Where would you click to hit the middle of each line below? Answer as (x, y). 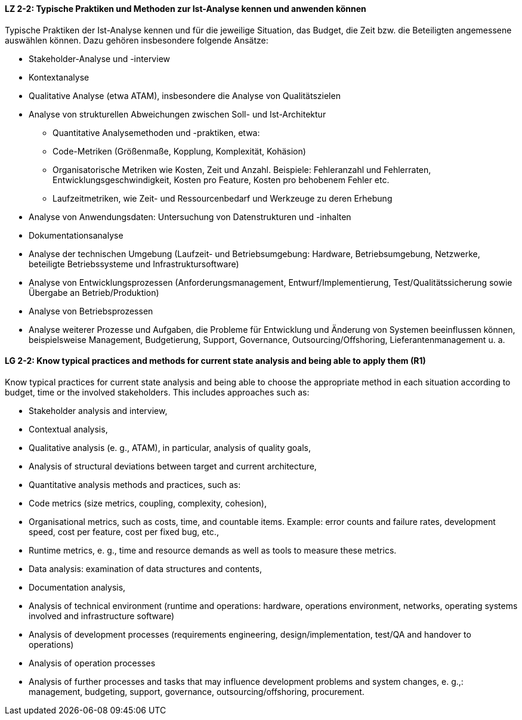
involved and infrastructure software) (102, 616)
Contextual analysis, (68, 429)
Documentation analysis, (77, 587)
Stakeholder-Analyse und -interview (99, 58)
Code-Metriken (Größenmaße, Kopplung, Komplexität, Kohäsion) (179, 151)
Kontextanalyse (59, 77)
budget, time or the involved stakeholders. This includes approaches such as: (157, 392)
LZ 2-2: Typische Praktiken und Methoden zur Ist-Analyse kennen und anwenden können (186, 9)
